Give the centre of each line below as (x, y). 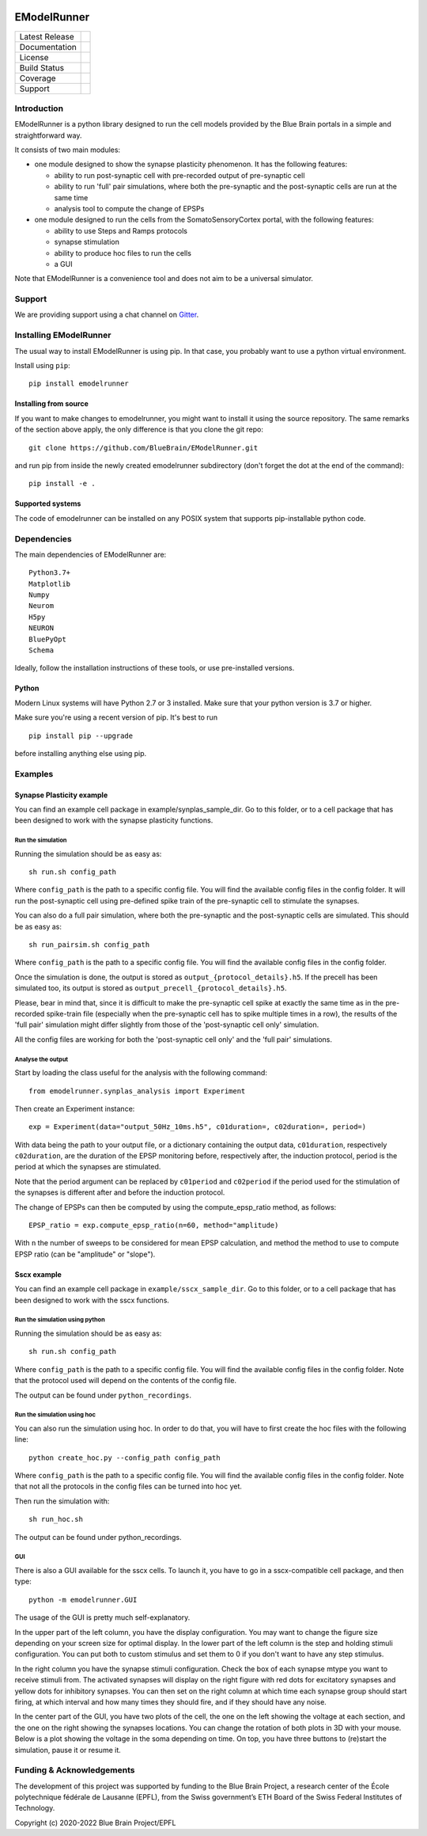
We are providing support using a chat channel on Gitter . (107, 315)
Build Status (42, 67)
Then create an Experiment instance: (75, 1108)
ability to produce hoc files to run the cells (123, 253)
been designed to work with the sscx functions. (92, 1300)
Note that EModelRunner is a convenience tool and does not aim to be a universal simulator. (164, 279)
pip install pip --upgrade (81, 736)
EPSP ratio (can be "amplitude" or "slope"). (85, 1254)
